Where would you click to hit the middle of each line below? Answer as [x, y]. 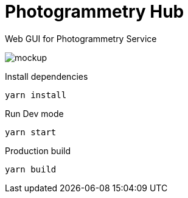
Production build [38, 150]
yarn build [31, 169]
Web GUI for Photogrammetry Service [81, 38]
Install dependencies [47, 76]
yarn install [36, 95]
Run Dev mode [34, 113]
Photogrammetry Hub [95, 12]
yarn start [31, 132]
